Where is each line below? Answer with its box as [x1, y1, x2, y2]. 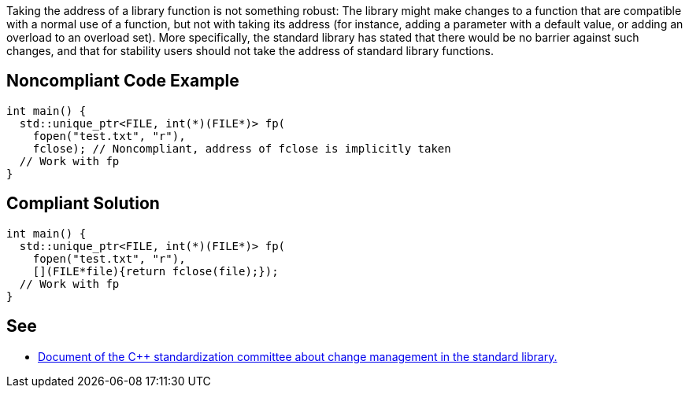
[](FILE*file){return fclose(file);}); [32, 264, 279, 278]
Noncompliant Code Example [6, 71, 239, 91]
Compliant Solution [6, 193, 160, 214]
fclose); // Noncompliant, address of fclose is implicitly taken [32, 142, 451, 155]
